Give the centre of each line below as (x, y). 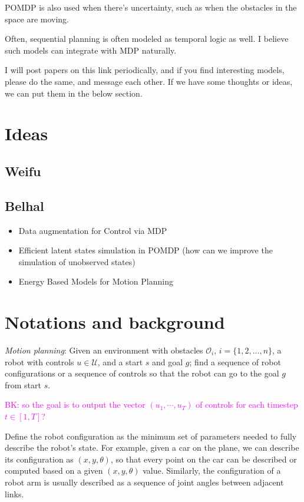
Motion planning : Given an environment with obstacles (104, 350)
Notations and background (115, 322)
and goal (168, 361)
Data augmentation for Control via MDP (93, 230)
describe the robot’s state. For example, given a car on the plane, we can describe (152, 447)
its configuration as (39, 459)
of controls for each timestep (247, 404)
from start (23, 384)
